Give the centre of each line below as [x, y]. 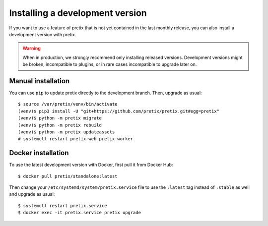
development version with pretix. [43, 34]
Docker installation [39, 153]
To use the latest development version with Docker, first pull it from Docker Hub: [91, 165]
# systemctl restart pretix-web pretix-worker [76, 139]
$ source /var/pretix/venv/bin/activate [68, 104]
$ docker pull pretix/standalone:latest [68, 176]
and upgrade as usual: [32, 194]
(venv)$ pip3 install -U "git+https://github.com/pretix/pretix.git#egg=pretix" [119, 111]
